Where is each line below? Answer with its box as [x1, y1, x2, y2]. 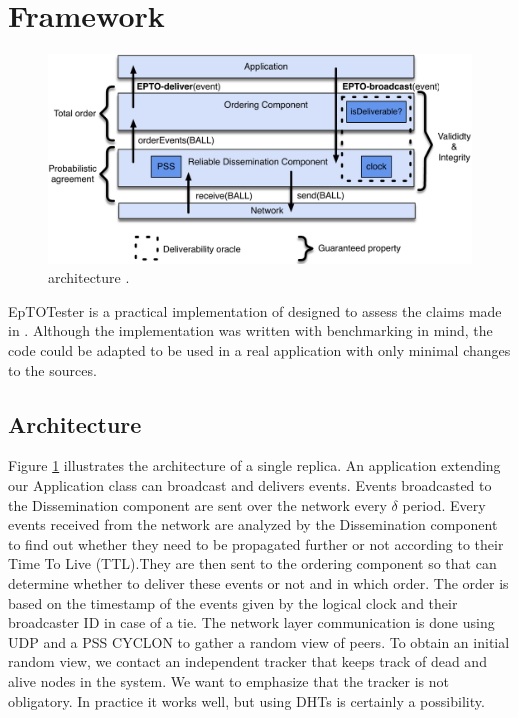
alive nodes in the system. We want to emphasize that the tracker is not [8, 670, 450, 691]
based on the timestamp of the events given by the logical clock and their [8, 592, 458, 613]
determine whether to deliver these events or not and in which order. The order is [8, 572, 509, 593]
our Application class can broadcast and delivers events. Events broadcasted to [8, 475, 492, 495]
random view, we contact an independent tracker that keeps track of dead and [8, 651, 487, 672]
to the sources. [8, 359, 97, 380]
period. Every [402, 494, 486, 515]
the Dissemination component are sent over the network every [8, 494, 387, 515]
